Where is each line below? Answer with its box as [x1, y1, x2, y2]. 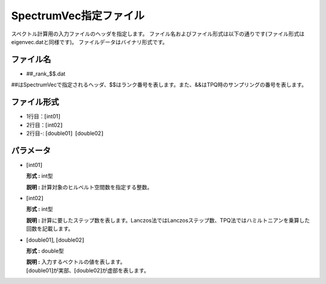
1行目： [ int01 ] [26, 113, 60, 120]
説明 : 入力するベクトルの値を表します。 [26, 258, 126, 265]
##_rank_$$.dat [26, 70, 66, 77]
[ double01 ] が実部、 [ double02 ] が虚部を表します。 [26, 267, 150, 274]
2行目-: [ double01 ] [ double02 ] [26, 130, 104, 137]
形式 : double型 [26, 247, 65, 254]
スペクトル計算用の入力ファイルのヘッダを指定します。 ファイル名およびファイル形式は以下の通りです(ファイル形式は [11, 30, 305, 37]
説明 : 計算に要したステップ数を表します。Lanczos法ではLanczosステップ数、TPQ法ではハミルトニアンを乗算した [26, 216, 310, 224]
